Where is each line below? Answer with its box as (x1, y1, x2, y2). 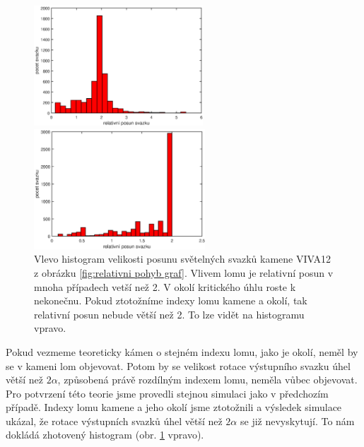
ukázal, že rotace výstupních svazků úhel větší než (6, 413, 223, 428)
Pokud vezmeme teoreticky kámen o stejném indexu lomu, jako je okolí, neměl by (6, 344, 358, 359)
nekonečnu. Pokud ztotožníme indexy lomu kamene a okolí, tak (34, 293, 307, 308)
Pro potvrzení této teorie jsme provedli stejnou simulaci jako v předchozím (6, 386, 329, 400)
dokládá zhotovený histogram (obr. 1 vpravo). (6, 427, 204, 442)
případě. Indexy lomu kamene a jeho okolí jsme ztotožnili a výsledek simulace (6, 400, 342, 415)
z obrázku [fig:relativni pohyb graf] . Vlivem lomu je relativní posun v (34, 265, 334, 280)
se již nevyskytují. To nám (240, 413, 355, 428)
